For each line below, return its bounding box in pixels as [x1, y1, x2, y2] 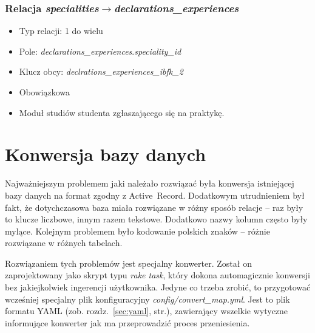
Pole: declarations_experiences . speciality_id [19, 44, 181, 57]
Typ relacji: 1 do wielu [19, 24, 103, 37]
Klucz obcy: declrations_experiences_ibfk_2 [19, 65, 183, 78]
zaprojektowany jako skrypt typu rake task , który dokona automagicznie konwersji [5, 269, 310, 281]
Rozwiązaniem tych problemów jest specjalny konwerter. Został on [5, 256, 252, 269]
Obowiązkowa [19, 86, 70, 98]
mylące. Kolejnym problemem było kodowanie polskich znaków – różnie [5, 224, 270, 237]
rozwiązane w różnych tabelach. [5, 236, 123, 249]
